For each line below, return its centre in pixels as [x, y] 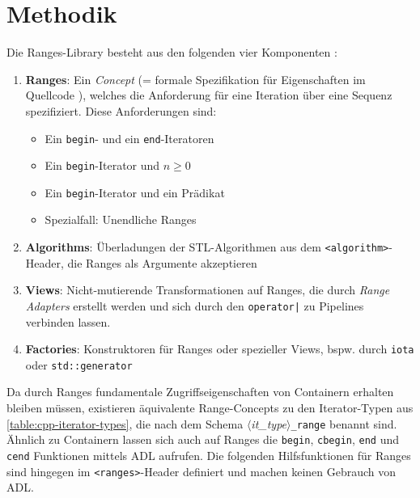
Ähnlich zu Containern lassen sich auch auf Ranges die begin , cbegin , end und [203, 439]
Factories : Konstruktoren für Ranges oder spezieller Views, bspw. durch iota [220, 349]
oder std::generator [79, 364]
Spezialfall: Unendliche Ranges [121, 219]
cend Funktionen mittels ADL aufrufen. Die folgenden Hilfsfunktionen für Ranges [209, 455]
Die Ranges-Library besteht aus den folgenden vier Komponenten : [172, 52]
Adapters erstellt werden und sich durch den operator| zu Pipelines [195, 305]
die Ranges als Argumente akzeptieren [162, 262]
